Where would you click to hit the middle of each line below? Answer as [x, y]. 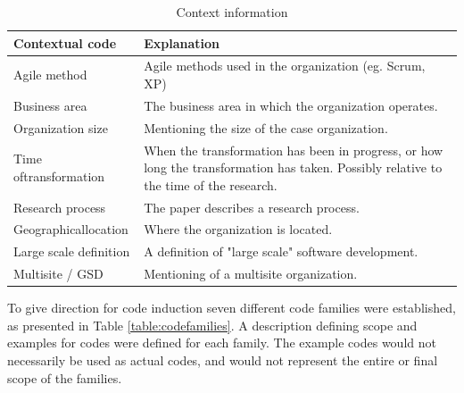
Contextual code [65, 42]
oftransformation [59, 176]
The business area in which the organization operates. [291, 105]
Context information [232, 12]
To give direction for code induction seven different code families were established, [232, 308]
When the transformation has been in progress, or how [294, 150]
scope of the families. [65, 377]
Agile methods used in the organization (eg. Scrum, [285, 66]
